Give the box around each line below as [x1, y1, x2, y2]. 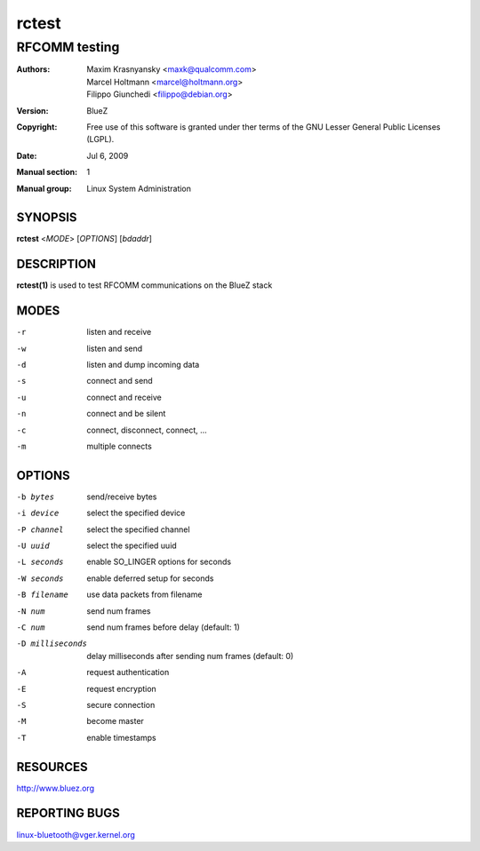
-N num [16, 606, 45, 616]
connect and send [86, 376, 153, 386]
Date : [16, 150, 37, 161]
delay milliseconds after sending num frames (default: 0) [86, 650, 294, 661]
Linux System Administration [86, 183, 191, 194]
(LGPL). [86, 134, 115, 145]
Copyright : [16, 121, 58, 132]
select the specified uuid [86, 540, 177, 551]
